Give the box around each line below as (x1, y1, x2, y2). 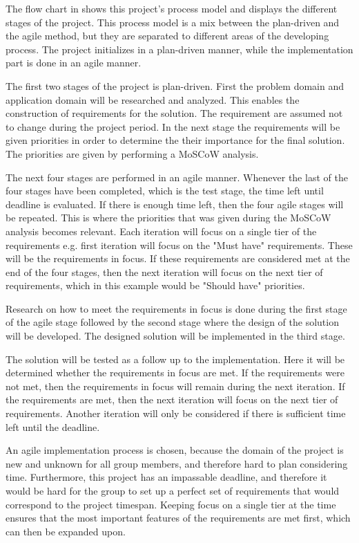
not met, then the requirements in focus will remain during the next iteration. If (6, 378, 345, 393)
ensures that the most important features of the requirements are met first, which (6, 510, 351, 525)
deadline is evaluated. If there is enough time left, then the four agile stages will (6, 196, 344, 211)
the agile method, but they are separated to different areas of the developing (6, 28, 329, 43)
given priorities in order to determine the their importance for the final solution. (6, 133, 345, 147)
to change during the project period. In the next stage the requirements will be (6, 119, 340, 134)
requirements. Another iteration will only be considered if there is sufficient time (6, 406, 346, 421)
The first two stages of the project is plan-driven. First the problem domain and (6, 78, 344, 93)
